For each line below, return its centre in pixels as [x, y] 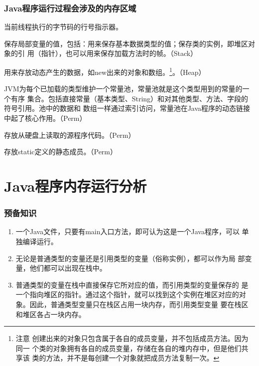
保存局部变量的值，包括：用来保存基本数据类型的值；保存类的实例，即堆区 [126, 43]
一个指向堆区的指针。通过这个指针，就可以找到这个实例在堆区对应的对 [131, 294]
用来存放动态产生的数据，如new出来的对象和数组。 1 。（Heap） [105, 71]
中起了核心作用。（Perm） [45, 118]
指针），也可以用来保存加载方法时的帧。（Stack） [119, 53]
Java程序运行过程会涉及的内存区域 [70, 8]
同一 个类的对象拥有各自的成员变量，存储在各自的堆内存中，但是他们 [129, 348]
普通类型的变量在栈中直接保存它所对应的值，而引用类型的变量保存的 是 [132, 284]
